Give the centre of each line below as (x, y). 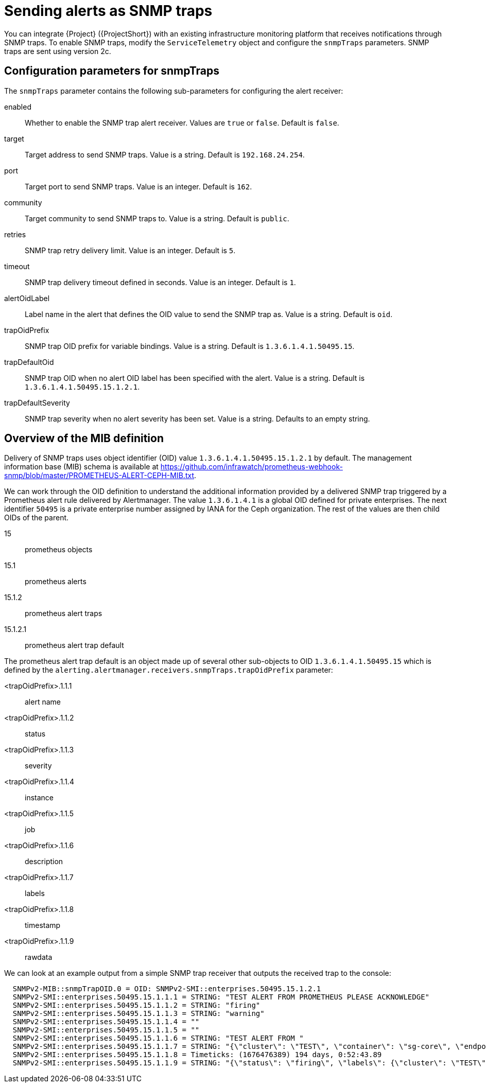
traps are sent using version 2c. (58, 51)
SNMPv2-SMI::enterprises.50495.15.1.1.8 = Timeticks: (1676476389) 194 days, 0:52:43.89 (197, 1055)
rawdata (39, 957)
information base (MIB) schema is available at (81, 467)
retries (15, 234)
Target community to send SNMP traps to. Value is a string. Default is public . (157, 218)
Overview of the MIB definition (84, 439)
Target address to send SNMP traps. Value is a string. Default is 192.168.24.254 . (165, 154)
